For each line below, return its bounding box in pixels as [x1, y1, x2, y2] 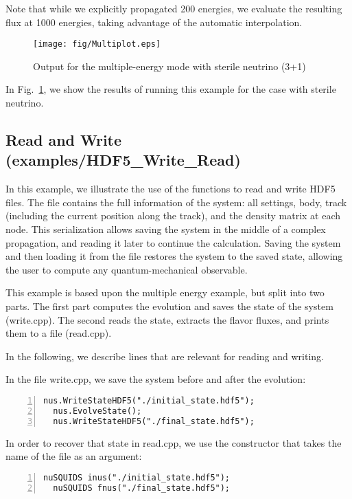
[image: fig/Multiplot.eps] [33, 39, 161, 49]
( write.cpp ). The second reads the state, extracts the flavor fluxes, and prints [5, 312, 329, 326]
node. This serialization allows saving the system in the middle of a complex [5, 222, 326, 236]
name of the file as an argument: [5, 449, 142, 463]
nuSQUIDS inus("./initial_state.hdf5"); [43, 472, 231, 483]
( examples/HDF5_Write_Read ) [5, 149, 241, 170]
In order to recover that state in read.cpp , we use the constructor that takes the [5, 435, 342, 450]
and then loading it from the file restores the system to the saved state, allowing [5, 249, 343, 263]
